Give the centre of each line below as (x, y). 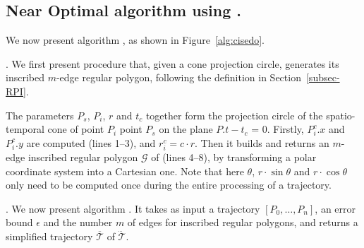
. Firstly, (285, 129)
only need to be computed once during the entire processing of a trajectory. (169, 185)
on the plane (186, 129)
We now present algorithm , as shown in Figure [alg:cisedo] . (135, 40)
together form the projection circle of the (234, 115)
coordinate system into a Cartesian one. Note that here (125, 171)
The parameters (40, 115)
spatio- (341, 115)
